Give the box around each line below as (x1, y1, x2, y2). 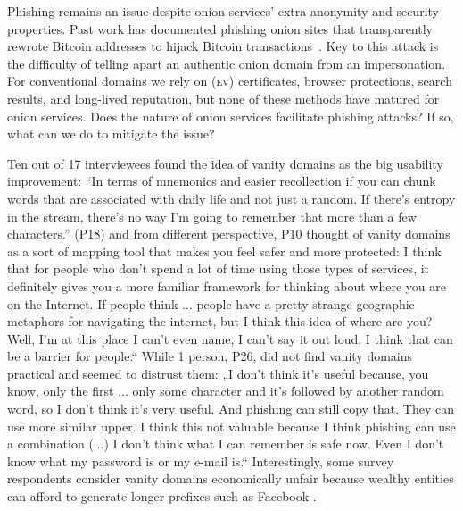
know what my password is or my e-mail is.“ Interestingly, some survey (7, 451, 394, 470)
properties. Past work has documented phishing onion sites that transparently (7, 19, 433, 38)
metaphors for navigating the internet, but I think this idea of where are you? (7, 312, 433, 331)
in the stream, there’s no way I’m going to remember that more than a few (7, 206, 417, 225)
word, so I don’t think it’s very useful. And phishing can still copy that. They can (7, 399, 455, 418)
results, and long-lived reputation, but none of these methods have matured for (7, 88, 440, 107)
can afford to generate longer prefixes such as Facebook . (7, 487, 317, 506)
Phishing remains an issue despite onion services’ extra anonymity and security (7, 2, 439, 20)
